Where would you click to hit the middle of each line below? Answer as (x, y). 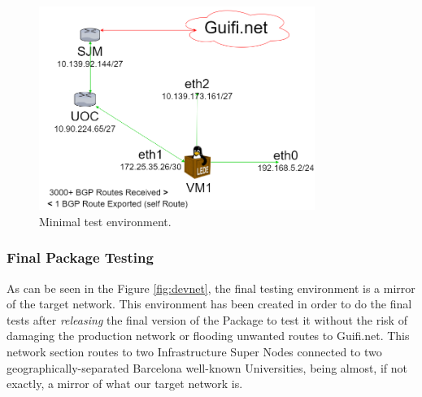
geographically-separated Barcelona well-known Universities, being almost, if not (207, 367)
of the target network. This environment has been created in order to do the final (209, 304)
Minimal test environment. (105, 221)
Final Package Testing (80, 257)
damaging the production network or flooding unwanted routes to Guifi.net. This (208, 336)
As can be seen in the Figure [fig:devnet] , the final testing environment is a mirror (211, 288)
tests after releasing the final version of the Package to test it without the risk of (207, 319)
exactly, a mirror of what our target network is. (125, 384)
